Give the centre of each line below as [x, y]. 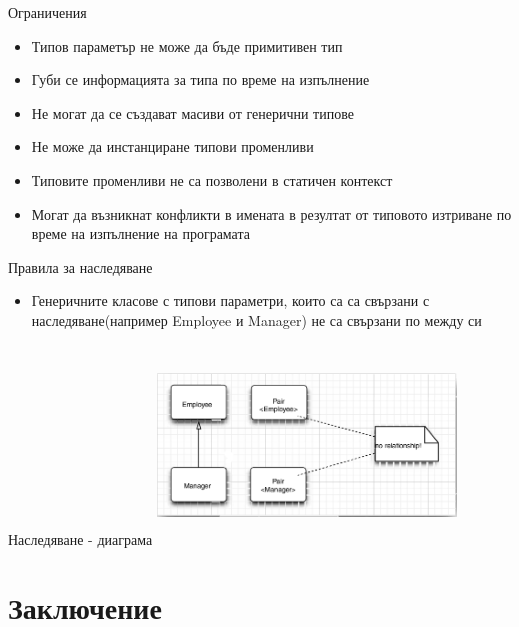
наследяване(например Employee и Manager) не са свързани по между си [256, 319]
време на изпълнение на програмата [140, 233]
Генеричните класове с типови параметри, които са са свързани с [230, 300]
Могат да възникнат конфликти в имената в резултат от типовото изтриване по [271, 213]
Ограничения [47, 12]
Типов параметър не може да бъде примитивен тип [187, 45]
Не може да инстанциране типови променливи [172, 146]
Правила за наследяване [80, 266]
